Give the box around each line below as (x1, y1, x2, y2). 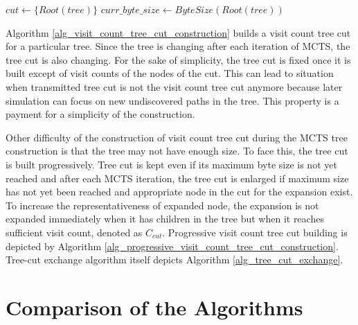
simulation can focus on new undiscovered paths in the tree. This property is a (6, 93, 339, 107)
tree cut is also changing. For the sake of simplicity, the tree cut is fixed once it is (6, 52, 351, 67)
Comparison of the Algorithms (6, 292, 303, 321)
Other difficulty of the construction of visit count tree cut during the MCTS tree (6, 130, 348, 144)
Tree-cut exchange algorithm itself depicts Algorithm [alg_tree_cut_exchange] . (6, 252, 343, 267)
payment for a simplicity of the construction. (6, 107, 195, 121)
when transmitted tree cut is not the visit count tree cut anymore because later (6, 79, 343, 94)
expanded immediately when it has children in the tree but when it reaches (6, 211, 324, 226)
